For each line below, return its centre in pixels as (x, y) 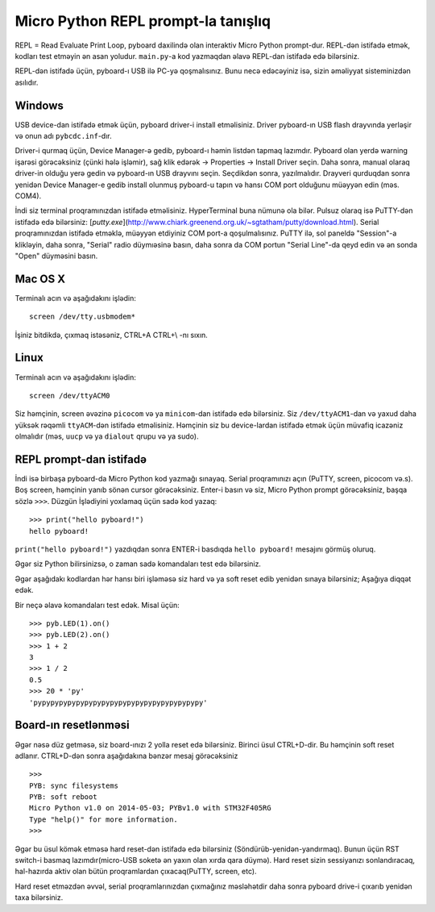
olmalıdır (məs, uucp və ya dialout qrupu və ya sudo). (107, 436)
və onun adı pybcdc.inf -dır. (63, 136)
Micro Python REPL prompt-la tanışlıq (143, 21)
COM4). (28, 196)
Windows (39, 105)
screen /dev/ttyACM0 (70, 396)
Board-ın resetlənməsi (72, 725)
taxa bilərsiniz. (39, 897)
